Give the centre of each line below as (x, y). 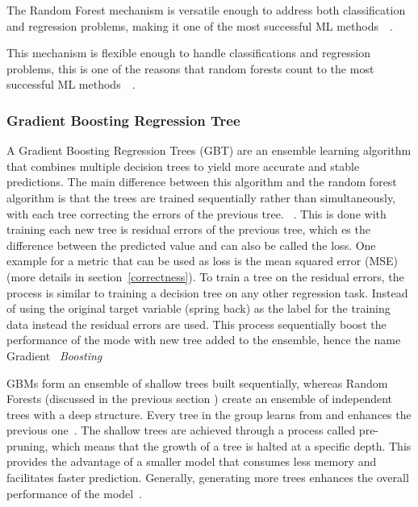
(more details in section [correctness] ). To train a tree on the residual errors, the (205, 276)
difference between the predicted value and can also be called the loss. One (191, 245)
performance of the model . (75, 493)
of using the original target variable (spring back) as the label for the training (199, 308)
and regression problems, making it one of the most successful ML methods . (200, 25)
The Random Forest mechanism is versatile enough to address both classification (206, 10)
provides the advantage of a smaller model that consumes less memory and (192, 461)
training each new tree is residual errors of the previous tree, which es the (188, 229)
